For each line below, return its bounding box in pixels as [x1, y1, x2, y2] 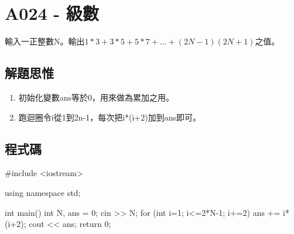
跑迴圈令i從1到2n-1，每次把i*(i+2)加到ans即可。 [18, 111, 201, 123]
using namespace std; [5, 186, 81, 198]
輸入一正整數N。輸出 [5, 35, 85, 47]
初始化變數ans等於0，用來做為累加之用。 [18, 91, 175, 103]
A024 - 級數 [5, 1, 99, 25]
